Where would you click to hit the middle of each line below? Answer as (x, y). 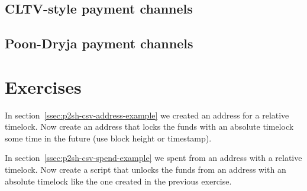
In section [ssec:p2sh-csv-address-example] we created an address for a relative (147, 115)
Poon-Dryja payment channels (99, 43)
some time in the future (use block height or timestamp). (108, 138)
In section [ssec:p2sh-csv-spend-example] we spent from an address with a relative (153, 158)
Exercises (43, 86)
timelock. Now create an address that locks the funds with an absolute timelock (149, 126)
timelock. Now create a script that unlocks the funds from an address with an (146, 169)
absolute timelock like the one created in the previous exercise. (118, 181)
